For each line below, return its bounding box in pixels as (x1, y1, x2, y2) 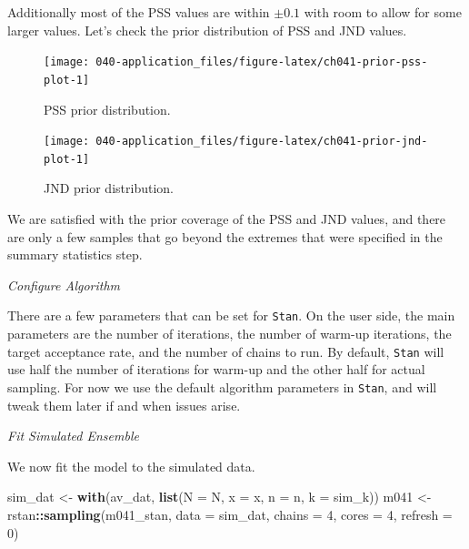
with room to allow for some (304, 3, 462, 21)
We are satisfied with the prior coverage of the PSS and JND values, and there (7, 209, 446, 228)
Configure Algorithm (7, 275, 121, 294)
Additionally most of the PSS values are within (7, 3, 270, 21)
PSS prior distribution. (44, 99, 171, 118)
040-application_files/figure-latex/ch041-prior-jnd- (95, 135, 428, 148)
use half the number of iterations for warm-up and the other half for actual (7, 360, 425, 379)
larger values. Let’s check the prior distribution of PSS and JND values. (7, 20, 407, 39)
